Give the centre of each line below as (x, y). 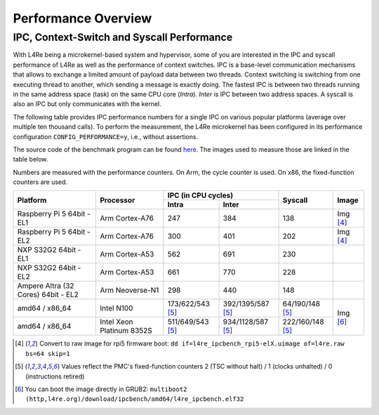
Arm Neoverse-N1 (129, 290)
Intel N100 (116, 308)
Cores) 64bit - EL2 (48, 295)
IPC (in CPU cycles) (200, 195)
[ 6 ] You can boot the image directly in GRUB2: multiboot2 (101, 389)
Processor (117, 200)
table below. (31, 159)
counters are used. (40, 182)
